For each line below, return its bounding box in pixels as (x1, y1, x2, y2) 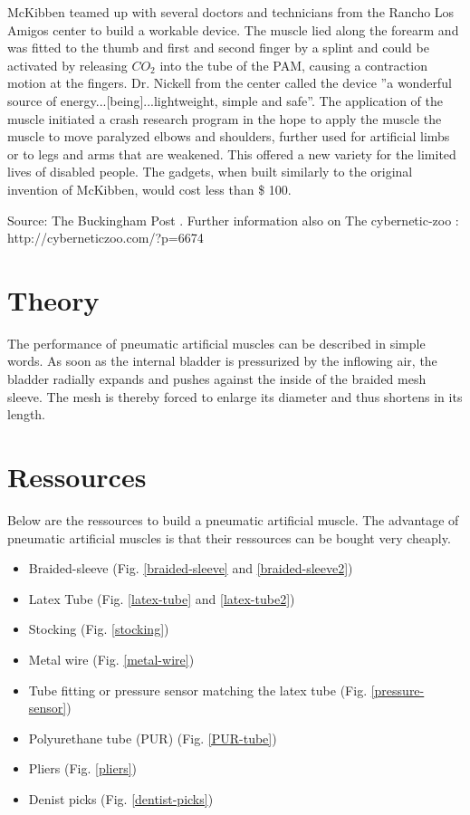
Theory (7, 281, 100, 318)
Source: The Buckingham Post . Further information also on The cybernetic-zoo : (7, 210, 459, 229)
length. (7, 405, 46, 424)
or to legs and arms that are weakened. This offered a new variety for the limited (7, 144, 456, 163)
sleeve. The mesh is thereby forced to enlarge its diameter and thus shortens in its (7, 387, 463, 406)
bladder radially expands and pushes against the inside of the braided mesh (7, 369, 427, 388)
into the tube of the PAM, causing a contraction (159, 55, 427, 74)
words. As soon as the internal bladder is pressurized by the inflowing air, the (7, 351, 437, 370)
